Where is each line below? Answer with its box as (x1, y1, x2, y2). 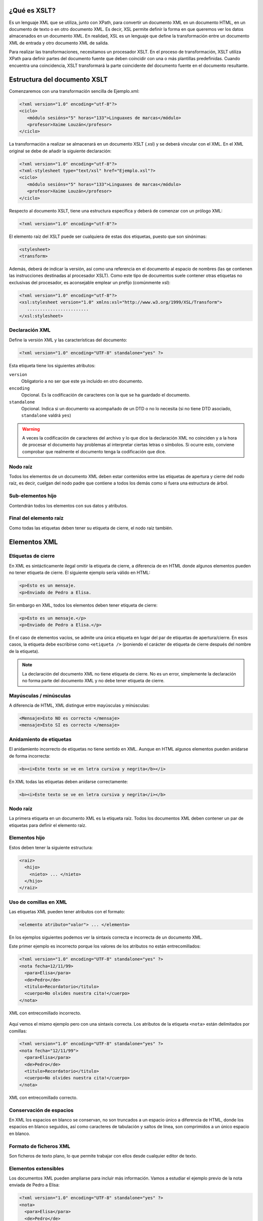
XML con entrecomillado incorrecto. (9, 1010, 81, 1016)
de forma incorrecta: (9, 753, 51, 759)
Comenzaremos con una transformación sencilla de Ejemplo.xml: (9, 88, 140, 94)
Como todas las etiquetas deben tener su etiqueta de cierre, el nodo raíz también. (9, 525, 173, 531)
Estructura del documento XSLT (9, 75, 108, 84)
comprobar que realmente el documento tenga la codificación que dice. (22, 448, 166, 454)
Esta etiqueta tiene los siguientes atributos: (9, 362, 96, 368)
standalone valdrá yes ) (21, 413, 72, 419)
